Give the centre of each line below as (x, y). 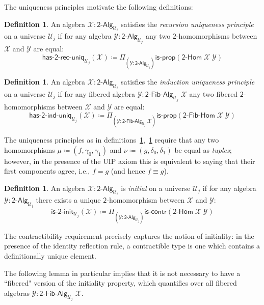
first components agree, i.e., (47, 171)
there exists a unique (68, 200)
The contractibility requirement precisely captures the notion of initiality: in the (129, 235)
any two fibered (214, 93)
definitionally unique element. (50, 255)
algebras (17, 293)
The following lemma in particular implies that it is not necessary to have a (122, 273)
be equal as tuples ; (203, 149)
